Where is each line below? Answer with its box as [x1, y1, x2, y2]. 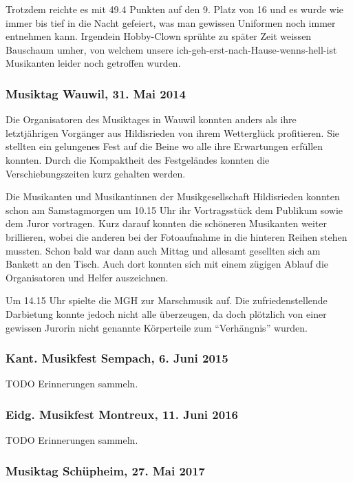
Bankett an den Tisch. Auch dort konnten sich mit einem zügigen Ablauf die [6, 257, 328, 271]
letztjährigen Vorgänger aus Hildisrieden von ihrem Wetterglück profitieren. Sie [6, 125, 340, 140]
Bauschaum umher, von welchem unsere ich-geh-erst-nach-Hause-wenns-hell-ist [6, 42, 337, 56]
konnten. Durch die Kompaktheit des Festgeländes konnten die [6, 152, 270, 167]
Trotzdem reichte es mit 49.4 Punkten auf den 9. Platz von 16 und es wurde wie [6, 2, 344, 16]
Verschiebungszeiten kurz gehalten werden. [6, 166, 186, 180]
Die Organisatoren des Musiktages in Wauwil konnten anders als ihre [6, 112, 297, 127]
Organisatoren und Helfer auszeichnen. [6, 270, 169, 284]
